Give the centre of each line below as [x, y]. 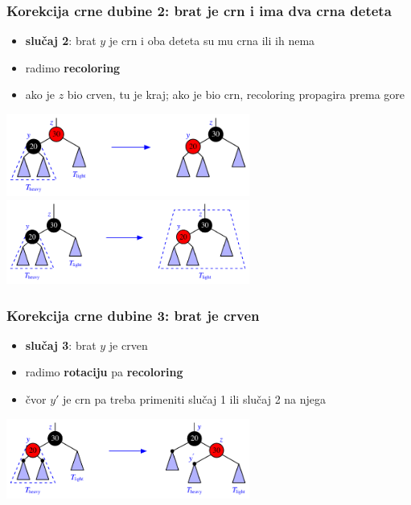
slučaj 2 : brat [61, 41]
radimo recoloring [73, 67]
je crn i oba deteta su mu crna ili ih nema [212, 41]
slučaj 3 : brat [61, 345]
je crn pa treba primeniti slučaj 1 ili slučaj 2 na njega [195, 399]
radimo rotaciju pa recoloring [104, 372]
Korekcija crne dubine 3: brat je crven [133, 315]
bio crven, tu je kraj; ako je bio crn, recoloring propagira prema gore [236, 94]
